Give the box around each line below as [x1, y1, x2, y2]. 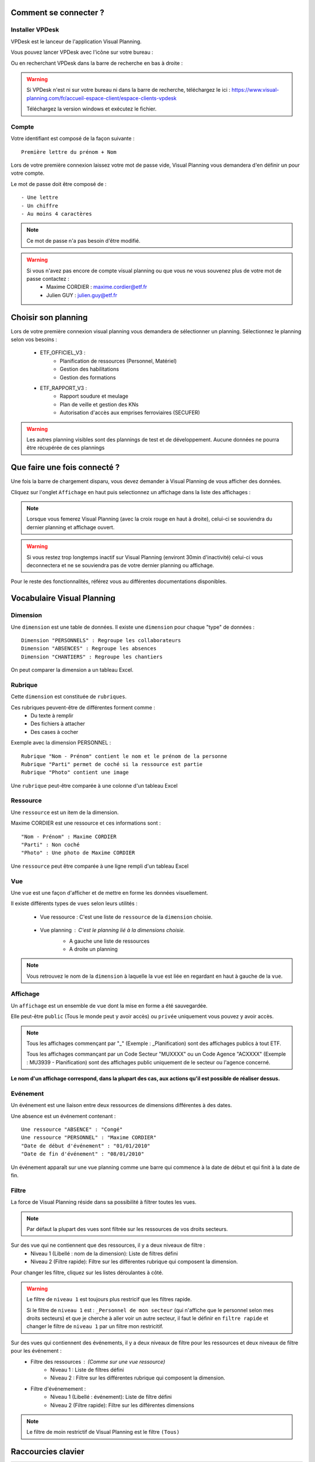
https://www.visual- [231, 87, 279, 94]
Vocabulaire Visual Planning [10, 594, 116, 604]
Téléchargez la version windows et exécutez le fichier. [26, 105, 157, 112]
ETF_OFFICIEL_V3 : [40, 349, 86, 356]
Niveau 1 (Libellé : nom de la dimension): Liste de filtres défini [30, 1250, 178, 1257]
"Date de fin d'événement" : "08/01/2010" [21, 1151, 145, 1157]
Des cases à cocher [30, 728, 79, 735]
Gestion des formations [60, 374, 116, 381]
